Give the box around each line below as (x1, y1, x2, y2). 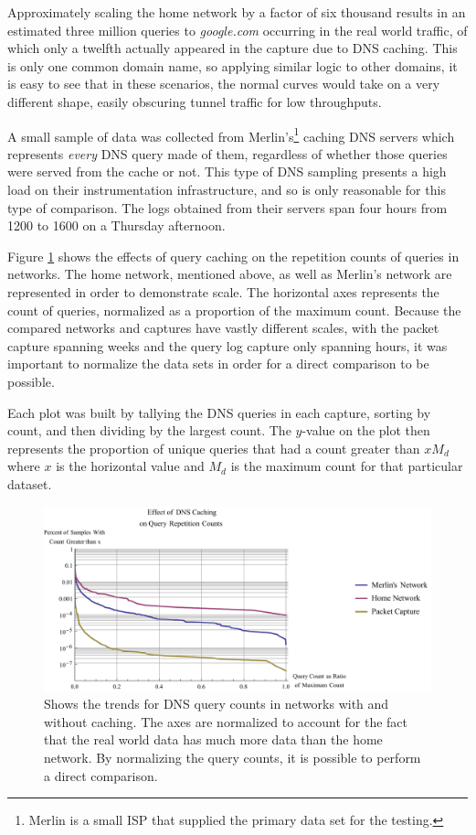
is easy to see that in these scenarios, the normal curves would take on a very (7, 74, 440, 93)
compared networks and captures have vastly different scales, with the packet (7, 318, 439, 337)
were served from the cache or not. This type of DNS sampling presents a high (7, 162, 447, 181)
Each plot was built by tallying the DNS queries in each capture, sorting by (7, 402, 431, 422)
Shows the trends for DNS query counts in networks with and (44, 694, 389, 713)
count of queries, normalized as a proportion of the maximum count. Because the (7, 300, 461, 319)
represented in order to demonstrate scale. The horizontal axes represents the (7, 282, 439, 301)
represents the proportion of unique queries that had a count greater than (7, 438, 420, 457)
